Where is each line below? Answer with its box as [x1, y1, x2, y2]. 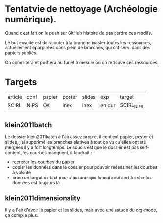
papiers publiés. [5, 50, 38, 56]
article [7, 93, 22, 100]
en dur [100, 102, 116, 109]
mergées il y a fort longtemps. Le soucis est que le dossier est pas [5, 144, 139, 150]
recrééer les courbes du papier [12, 159, 75, 165]
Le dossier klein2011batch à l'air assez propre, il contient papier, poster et [5, 134, 153, 140]
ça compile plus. [5, 212, 38, 218]
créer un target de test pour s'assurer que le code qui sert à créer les [12, 175, 152, 180]
